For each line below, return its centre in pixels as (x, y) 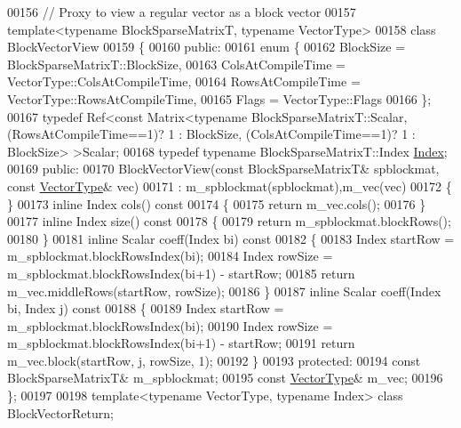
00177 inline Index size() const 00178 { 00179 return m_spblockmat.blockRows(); (229, 221)
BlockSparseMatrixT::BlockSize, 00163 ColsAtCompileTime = (176, 64)
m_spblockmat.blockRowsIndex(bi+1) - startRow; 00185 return (181, 273)
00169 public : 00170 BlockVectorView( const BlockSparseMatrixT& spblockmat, (223, 169)
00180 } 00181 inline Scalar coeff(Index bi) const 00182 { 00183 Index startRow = (231, 238)
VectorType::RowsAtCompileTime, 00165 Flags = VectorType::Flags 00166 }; (219, 98)
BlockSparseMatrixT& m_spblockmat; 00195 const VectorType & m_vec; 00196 (225, 378)
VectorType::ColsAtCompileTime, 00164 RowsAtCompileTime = (184, 81)
